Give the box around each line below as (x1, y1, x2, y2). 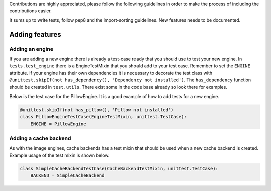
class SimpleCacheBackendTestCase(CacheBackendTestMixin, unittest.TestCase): (20, 166, 218, 171)
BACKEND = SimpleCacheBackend (30, 173, 105, 178)
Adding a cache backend (9, 135, 71, 142)
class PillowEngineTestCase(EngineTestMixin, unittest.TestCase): (20, 114, 187, 120)
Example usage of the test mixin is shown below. (9, 152, 110, 158)
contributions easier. (9, 8, 52, 14)
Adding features (9, 30, 61, 39)
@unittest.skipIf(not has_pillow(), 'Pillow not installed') (20, 107, 174, 113)
